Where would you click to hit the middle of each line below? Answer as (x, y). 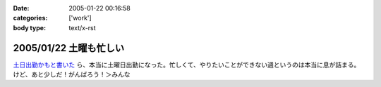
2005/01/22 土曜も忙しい (69, 48)
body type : (29, 27)
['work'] (80, 18)
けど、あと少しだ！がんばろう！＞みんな (72, 74)
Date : (21, 8)
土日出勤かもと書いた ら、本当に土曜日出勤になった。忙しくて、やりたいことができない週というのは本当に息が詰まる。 (187, 65)
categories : (30, 18)
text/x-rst (82, 27)
